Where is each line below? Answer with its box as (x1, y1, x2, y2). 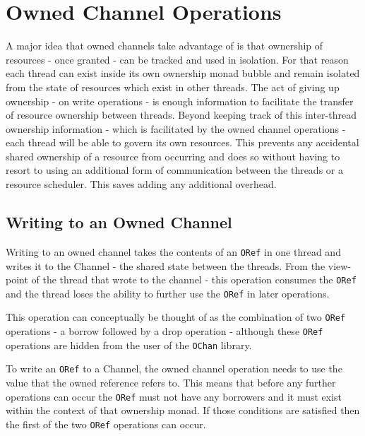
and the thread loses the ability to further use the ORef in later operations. (6, 285, 330, 300)
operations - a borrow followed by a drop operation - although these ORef (6, 324, 323, 338)
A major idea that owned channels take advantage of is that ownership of (6, 38, 323, 53)
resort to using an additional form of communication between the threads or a (6, 163, 343, 177)
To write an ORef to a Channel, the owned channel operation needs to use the (6, 361, 342, 376)
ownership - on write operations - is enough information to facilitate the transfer (6, 93, 354, 108)
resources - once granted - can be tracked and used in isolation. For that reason (6, 52, 349, 66)
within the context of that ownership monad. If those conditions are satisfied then (6, 403, 360, 418)
